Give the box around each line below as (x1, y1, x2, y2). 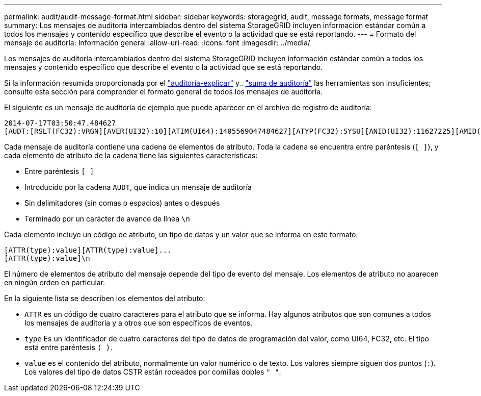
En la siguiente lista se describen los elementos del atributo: (4, 294, 205, 303)
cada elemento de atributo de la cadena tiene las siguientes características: (4, 151, 258, 160)
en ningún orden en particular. (4, 278, 105, 287)
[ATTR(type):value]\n (4, 254, 90, 262)
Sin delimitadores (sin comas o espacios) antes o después (24, 199, 220, 207)
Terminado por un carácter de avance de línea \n (24, 214, 190, 223)
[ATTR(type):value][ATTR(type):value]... (4, 246, 172, 254)
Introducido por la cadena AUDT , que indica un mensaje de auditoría (24, 183, 252, 191)
